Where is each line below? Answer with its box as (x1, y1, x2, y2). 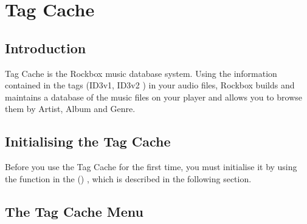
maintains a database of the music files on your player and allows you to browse (5, 90, 302, 103)
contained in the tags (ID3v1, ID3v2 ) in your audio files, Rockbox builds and (5, 79, 295, 91)
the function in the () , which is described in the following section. (5, 172, 252, 185)
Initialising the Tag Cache (5, 132, 171, 151)
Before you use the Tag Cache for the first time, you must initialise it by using (5, 160, 297, 173)
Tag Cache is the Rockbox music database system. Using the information (5, 67, 277, 79)
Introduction (5, 38, 86, 57)
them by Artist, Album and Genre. (5, 102, 136, 115)
